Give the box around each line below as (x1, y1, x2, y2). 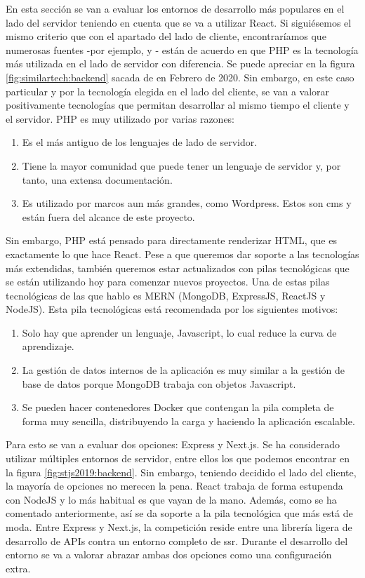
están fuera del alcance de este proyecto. (22, 209, 195, 224)
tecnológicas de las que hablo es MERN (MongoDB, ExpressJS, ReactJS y (6, 288, 326, 302)
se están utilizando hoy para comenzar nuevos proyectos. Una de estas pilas (6, 274, 330, 289)
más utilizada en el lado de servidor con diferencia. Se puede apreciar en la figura (6, 56, 355, 71)
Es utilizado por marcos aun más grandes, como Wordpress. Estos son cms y (22, 196, 352, 210)
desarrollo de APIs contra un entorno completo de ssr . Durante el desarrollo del (6, 533, 348, 548)
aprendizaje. (22, 339, 74, 354)
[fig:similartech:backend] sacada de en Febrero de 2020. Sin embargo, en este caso (6, 69, 354, 84)
